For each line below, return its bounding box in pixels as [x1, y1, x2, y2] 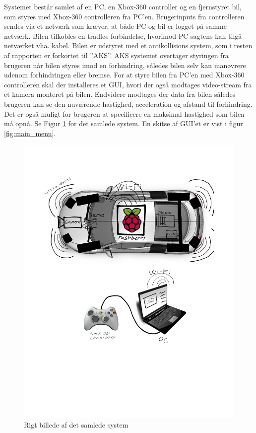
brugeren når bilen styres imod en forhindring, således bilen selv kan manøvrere [4, 60, 246, 70]
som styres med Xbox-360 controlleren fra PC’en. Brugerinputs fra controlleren [4, 11, 245, 21]
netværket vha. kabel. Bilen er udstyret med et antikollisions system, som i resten [4, 40, 253, 51]
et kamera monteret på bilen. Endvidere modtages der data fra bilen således [4, 89, 236, 99]
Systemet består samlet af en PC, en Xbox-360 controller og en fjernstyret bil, [4, 1, 242, 11]
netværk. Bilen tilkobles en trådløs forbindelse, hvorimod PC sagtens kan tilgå [4, 30, 242, 41]
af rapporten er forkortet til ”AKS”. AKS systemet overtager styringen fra [4, 50, 229, 60]
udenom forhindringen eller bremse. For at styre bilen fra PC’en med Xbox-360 [4, 70, 245, 80]
